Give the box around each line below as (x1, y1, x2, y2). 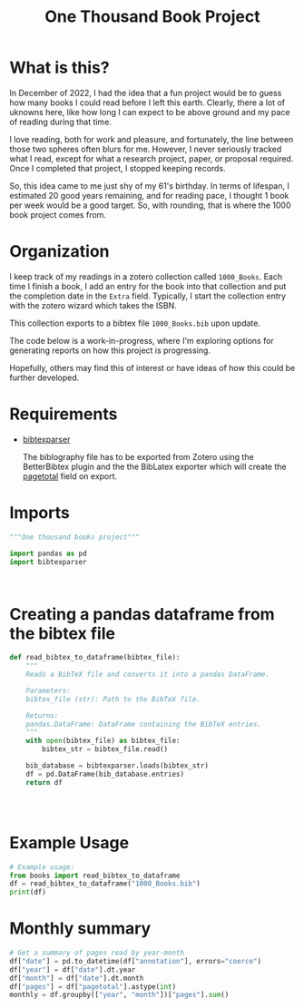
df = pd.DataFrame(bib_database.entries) (25, 769, 184, 778)
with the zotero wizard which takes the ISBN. (9, 299, 177, 310)
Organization (9, 241, 110, 262)
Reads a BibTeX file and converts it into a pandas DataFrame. (25, 670, 270, 680)
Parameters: (25, 686, 71, 695)
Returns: (25, 710, 59, 720)
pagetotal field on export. (22, 470, 118, 482)
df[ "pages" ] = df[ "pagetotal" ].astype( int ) (9, 982, 177, 991)
